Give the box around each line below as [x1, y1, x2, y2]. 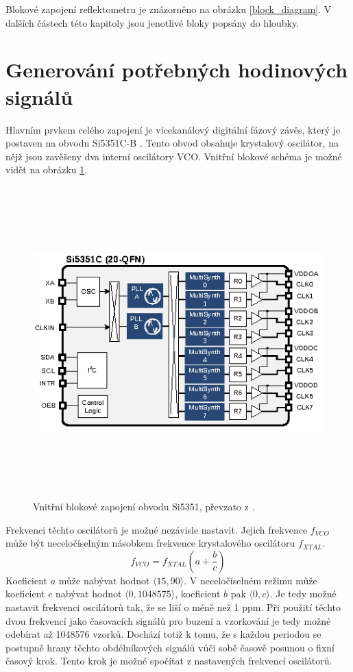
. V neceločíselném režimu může [184, 573, 317, 587]
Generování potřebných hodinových [5, 55, 348, 84]
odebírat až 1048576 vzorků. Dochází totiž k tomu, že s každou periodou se [5, 627, 321, 641]
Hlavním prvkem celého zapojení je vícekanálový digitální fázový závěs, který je [5, 122, 341, 136]
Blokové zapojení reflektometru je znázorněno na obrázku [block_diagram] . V [5, 2, 332, 16]
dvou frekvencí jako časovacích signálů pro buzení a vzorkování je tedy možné [5, 613, 331, 627]
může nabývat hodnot [58, 573, 150, 587]
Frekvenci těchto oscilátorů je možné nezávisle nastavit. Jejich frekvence [5, 522, 308, 536]
